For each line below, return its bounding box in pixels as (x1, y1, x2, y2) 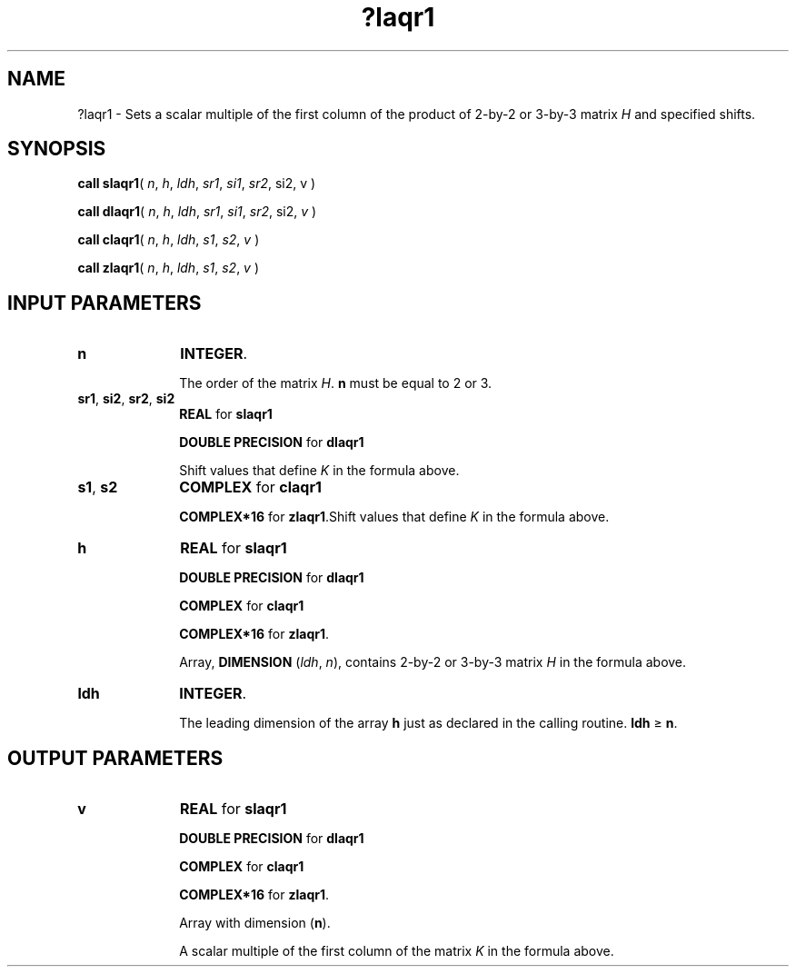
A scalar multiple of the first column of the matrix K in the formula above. (179, 943, 614, 959)
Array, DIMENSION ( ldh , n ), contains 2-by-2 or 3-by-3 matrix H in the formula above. (179, 654, 687, 671)
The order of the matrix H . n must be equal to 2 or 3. (179, 375, 493, 392)
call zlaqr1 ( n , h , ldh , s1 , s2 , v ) (77, 260, 260, 276)
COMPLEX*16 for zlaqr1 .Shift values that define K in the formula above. (179, 509, 610, 525)
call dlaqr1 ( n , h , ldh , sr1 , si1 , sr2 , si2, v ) (77, 204, 317, 220)
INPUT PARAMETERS (7, 291, 202, 314)
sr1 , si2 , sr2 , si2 (77, 391, 175, 407)
